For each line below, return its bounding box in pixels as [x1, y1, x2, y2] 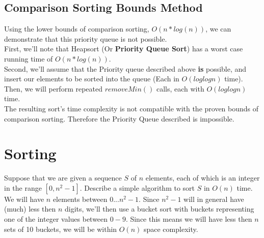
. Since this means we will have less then [125, 214, 252, 224]
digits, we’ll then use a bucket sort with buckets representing [64, 203, 254, 214]
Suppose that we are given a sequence [4, 172, 122, 183]
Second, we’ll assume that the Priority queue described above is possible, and [4, 63, 247, 74]
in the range [4, 182, 42, 193]
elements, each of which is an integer [145, 172, 260, 183]
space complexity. [143, 223, 198, 234]
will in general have [183, 193, 244, 204]
